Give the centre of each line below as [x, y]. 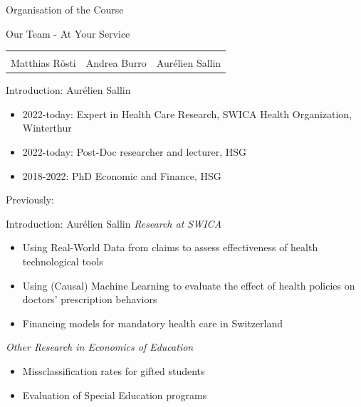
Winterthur [47, 128]
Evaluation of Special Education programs [115, 395]
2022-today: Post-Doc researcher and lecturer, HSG [135, 152]
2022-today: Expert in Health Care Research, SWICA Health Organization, [187, 113]
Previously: [30, 200]
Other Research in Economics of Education [100, 347]
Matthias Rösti [43, 63]
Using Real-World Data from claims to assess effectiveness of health [170, 247]
